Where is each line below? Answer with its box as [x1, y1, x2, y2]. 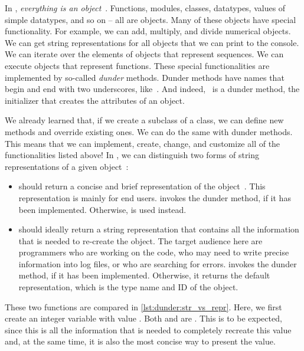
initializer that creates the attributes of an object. [5, 94, 185, 106]
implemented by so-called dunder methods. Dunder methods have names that [5, 71, 285, 83]
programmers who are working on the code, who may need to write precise [18, 246, 289, 258]
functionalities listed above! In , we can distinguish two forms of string [5, 149, 260, 161]
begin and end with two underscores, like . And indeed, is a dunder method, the [5, 83, 300, 95]
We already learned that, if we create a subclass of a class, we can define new [5, 114, 284, 126]
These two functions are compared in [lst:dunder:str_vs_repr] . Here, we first [5, 300, 282, 313]
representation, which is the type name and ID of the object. [18, 281, 238, 293]
